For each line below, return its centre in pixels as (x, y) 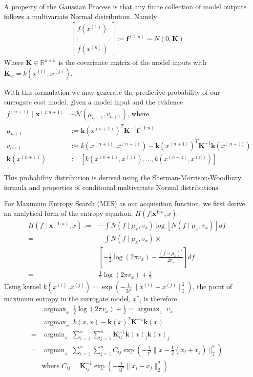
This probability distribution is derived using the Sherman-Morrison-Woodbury (123, 178)
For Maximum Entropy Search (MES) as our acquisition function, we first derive (125, 203)
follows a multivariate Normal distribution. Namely (81, 16)
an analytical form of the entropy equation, (69, 213)
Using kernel (22, 286)
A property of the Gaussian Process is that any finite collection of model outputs (125, 6)
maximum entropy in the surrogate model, (67, 299)
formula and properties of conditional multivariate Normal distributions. (112, 187)
